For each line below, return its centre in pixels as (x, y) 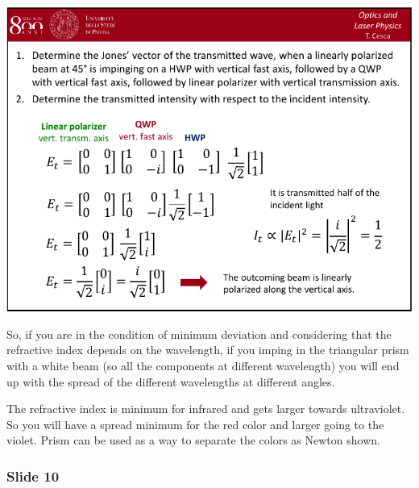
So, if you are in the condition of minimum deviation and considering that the (199, 334)
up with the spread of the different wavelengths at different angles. (171, 381)
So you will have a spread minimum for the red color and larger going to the (195, 424)
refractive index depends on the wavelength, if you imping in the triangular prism (208, 350)
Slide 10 (33, 475)
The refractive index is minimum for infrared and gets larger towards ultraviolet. (206, 409)
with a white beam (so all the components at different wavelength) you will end (203, 365)
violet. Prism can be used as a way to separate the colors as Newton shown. (193, 440)
